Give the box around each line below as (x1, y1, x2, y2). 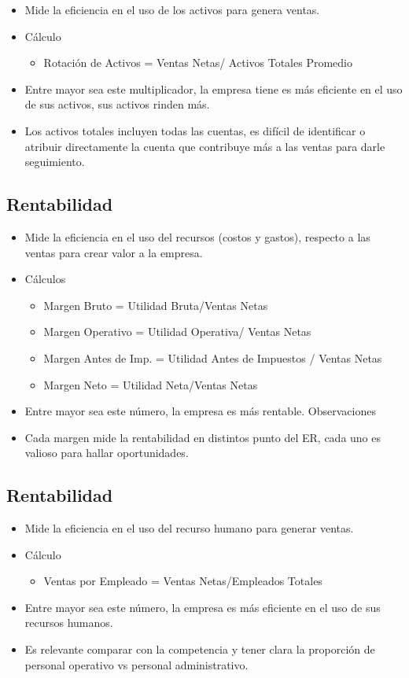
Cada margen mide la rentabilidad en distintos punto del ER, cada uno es (24, 429, 381, 445)
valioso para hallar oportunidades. (24, 444, 189, 461)
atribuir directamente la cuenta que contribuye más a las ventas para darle (24, 138, 385, 154)
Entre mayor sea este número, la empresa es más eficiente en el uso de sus (24, 599, 381, 615)
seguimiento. (24, 153, 85, 170)
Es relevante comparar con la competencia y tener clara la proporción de (24, 641, 375, 658)
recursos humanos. (24, 614, 113, 631)
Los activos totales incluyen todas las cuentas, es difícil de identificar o (24, 122, 366, 138)
